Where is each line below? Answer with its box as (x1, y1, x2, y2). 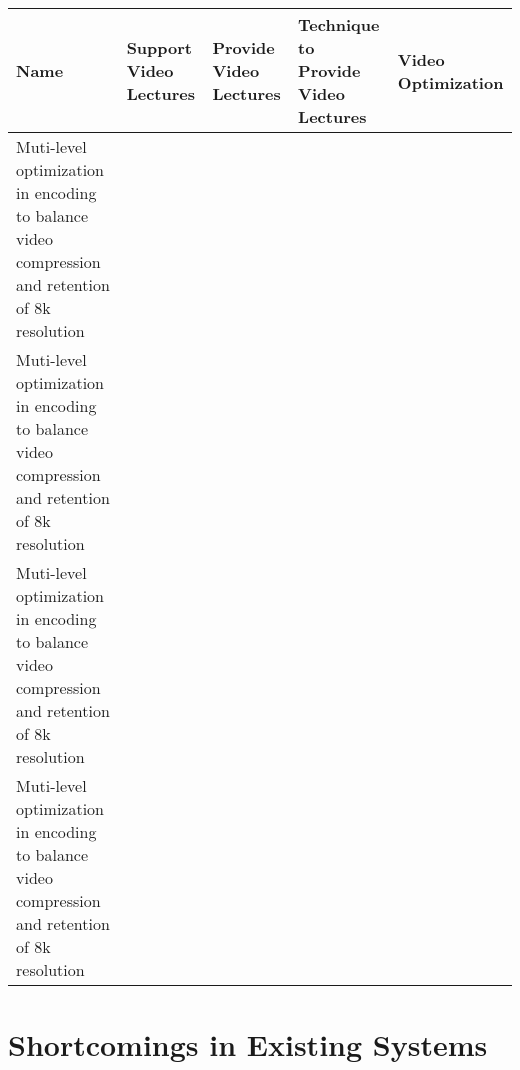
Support (126, 36, 192, 59)
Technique (298, 13, 380, 36)
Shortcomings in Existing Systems (8, 1024, 488, 1065)
